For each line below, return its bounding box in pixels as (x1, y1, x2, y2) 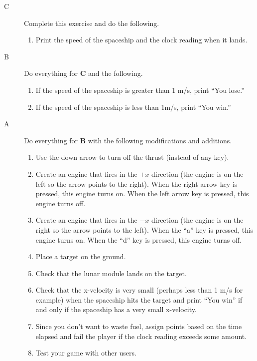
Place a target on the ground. (35, 251, 126, 262)
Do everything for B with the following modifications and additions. (24, 135, 232, 145)
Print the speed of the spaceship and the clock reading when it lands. (35, 34, 248, 45)
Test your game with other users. (35, 348, 136, 358)
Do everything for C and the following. (24, 68, 143, 78)
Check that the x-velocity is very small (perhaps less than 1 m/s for (35, 285, 243, 295)
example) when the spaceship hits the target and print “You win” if (35, 294, 243, 305)
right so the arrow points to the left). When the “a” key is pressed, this (35, 224, 254, 235)
